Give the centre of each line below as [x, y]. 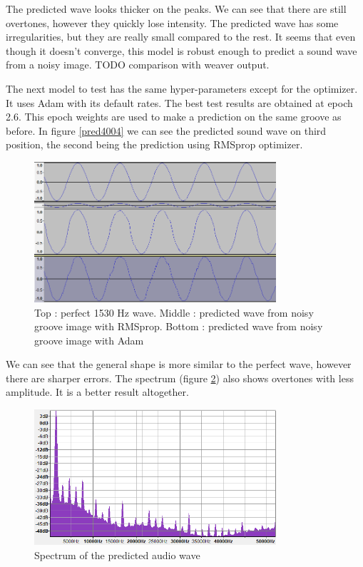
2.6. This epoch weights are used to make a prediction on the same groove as [174, 117]
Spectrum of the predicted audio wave [117, 555]
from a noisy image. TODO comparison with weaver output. [138, 65]
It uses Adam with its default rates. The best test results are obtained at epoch [179, 102]
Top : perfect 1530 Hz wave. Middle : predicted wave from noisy [174, 312]
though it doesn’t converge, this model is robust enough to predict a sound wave [181, 50]
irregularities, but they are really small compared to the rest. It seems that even [181, 37]
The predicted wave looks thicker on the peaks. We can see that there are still [176, 9]
